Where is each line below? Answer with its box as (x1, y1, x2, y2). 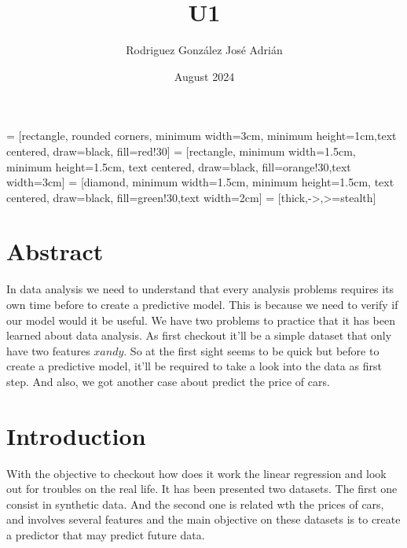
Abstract (6, 235, 104, 267)
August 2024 (174, 68, 235, 84)
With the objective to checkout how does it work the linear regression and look (6, 465, 387, 481)
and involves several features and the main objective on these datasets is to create (6, 511, 401, 528)
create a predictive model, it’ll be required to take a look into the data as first (6, 358, 382, 374)
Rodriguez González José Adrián (126, 42, 283, 58)
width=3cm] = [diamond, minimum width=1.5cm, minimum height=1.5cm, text (6, 174, 394, 190)
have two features (6, 342, 90, 359)
